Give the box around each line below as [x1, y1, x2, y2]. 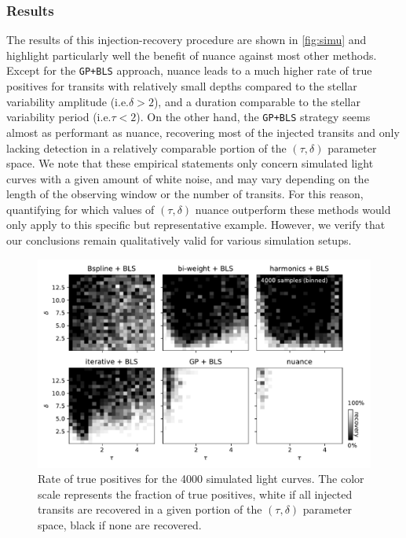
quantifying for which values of [6, 201, 155, 217]
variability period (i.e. [6, 109, 112, 125]
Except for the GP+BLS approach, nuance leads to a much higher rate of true [6, 62, 372, 79]
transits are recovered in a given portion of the [38, 501, 262, 518]
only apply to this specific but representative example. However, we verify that [6, 216, 386, 233]
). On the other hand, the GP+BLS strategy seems [136, 109, 371, 125]
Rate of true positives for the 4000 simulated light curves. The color [38, 470, 364, 487]
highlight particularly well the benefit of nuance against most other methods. [6, 46, 377, 63]
